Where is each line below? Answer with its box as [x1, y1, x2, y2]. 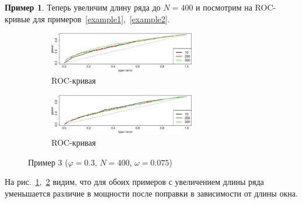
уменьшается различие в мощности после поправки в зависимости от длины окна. [5, 187, 298, 199]
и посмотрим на [196, 1, 252, 13]
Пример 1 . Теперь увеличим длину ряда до [5, 1, 161, 13]
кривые [5, 12, 30, 25]
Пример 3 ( [28, 156, 68, 168]
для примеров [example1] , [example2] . [33, 12, 170, 25]
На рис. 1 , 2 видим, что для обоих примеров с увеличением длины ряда [5, 176, 264, 188]
